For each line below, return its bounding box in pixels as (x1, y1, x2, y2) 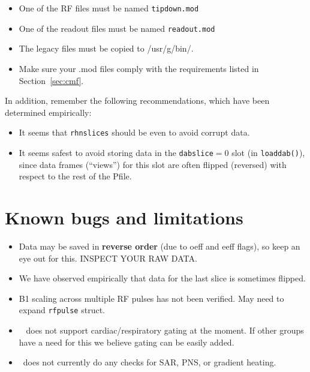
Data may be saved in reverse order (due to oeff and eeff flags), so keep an (19, 239, 300, 252)
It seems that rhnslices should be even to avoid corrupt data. (19, 126, 250, 139)
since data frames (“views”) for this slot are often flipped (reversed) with (19, 158, 287, 170)
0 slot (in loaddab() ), (224, 146, 305, 158)
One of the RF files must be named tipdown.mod (19, 2, 199, 14)
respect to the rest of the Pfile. (19, 170, 132, 182)
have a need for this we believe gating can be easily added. (19, 335, 234, 348)
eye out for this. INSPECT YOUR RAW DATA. (19, 251, 197, 264)
